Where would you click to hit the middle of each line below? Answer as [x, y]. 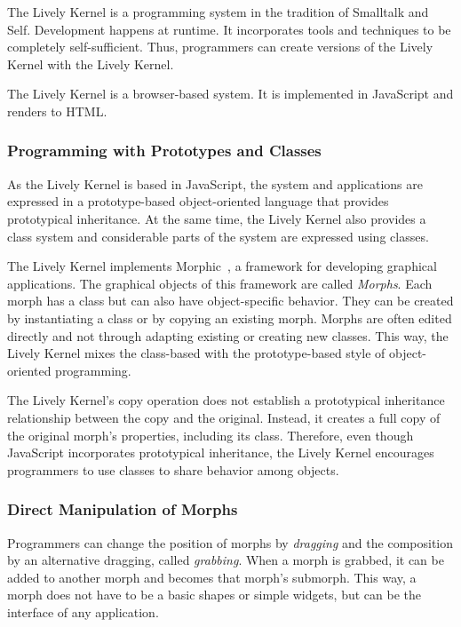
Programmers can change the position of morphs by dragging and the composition [230, 542]
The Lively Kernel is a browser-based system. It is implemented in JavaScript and [230, 94]
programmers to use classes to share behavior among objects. [173, 469]
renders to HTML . [57, 111]
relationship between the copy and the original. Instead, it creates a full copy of [224, 417]
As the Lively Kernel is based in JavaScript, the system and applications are [215, 183]
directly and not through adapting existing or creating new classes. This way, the [228, 335]
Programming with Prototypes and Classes [164, 151]
